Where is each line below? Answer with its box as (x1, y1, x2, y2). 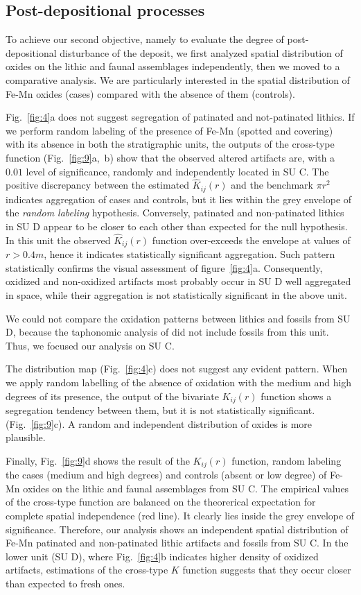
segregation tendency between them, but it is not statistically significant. (6, 403, 315, 417)
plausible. (6, 430, 46, 445)
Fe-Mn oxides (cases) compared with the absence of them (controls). (6, 86, 295, 101)
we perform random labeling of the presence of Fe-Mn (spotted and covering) (6, 123, 333, 137)
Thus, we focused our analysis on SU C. (6, 338, 175, 352)
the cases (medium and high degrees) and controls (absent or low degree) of (6, 467, 327, 482)
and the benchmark (231, 178, 313, 192)
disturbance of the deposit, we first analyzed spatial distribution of (60, 45, 343, 60)
